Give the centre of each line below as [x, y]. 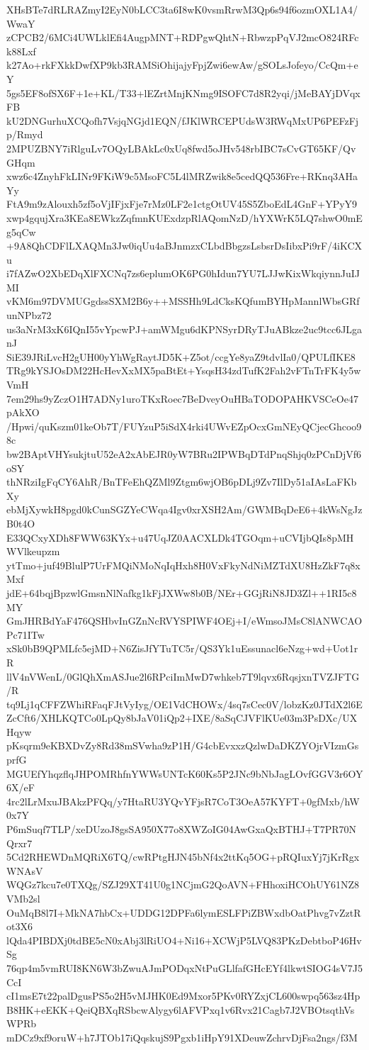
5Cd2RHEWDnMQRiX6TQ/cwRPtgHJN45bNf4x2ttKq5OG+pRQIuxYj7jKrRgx [183, 857]
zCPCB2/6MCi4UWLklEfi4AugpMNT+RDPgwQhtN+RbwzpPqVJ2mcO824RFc [183, 37]
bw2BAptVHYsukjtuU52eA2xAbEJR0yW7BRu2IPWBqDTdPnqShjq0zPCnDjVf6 [184, 454]
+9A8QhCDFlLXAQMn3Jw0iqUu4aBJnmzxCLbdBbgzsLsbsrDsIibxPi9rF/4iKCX [184, 246]
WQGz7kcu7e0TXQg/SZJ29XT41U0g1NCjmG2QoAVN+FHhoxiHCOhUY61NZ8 [183, 884]
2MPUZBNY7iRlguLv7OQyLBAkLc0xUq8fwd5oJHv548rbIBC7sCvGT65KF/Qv [181, 148]
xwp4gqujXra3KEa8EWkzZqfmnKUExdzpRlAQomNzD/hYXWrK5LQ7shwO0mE [184, 217]
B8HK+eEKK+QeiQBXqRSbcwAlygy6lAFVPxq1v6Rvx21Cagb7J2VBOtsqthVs [181, 1009]
